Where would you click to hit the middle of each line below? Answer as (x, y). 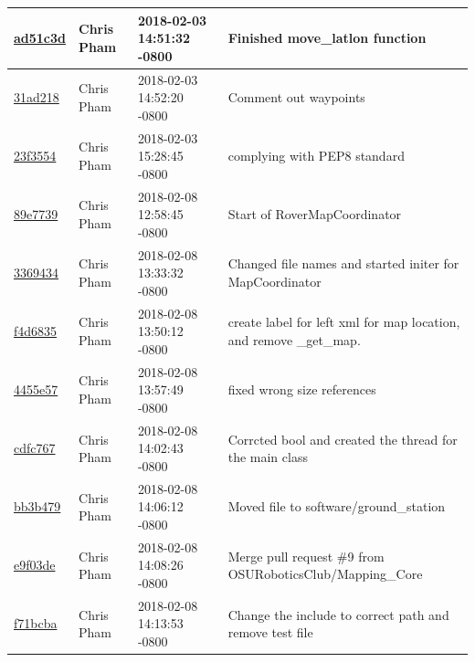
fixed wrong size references (302, 389)
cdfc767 (35, 448)
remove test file (270, 632)
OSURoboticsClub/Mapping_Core (325, 574)
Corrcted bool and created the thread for (343, 439)
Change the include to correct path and (338, 614)
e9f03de (35, 565)
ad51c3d (40, 38)
